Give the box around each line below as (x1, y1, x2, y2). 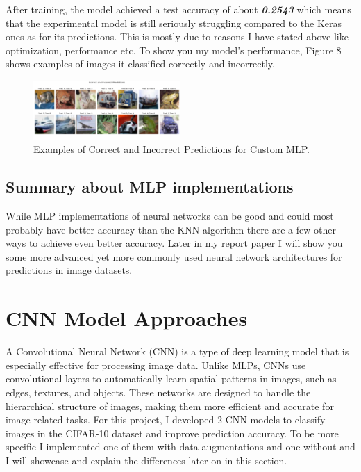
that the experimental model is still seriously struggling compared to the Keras (6, 15, 342, 30)
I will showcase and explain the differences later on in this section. (6, 453, 287, 467)
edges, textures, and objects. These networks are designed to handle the (6, 384, 311, 399)
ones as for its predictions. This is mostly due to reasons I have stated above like (6, 29, 349, 44)
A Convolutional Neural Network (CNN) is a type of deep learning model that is (6, 344, 349, 359)
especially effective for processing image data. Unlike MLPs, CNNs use (6, 357, 306, 372)
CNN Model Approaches (6, 304, 248, 332)
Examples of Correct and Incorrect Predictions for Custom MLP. (33, 142, 310, 156)
